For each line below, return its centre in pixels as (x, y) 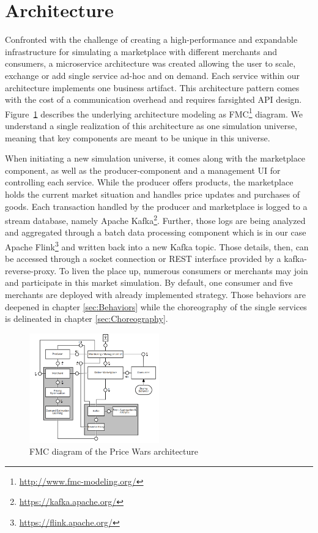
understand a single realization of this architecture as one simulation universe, (151, 125)
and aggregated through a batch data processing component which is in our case (156, 232)
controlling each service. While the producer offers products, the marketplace (149, 182)
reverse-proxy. (31, 270)
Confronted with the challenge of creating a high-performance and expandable (151, 39)
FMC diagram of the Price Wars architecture (114, 451)
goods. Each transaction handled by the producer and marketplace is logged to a (156, 206)
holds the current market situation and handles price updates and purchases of (153, 194)
